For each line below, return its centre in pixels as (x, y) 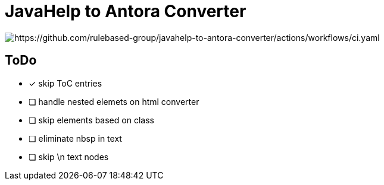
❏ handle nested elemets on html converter (114, 101)
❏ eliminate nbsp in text (75, 138)
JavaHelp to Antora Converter (126, 11)
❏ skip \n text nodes (69, 157)
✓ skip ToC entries (65, 83)
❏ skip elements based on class (91, 120)
